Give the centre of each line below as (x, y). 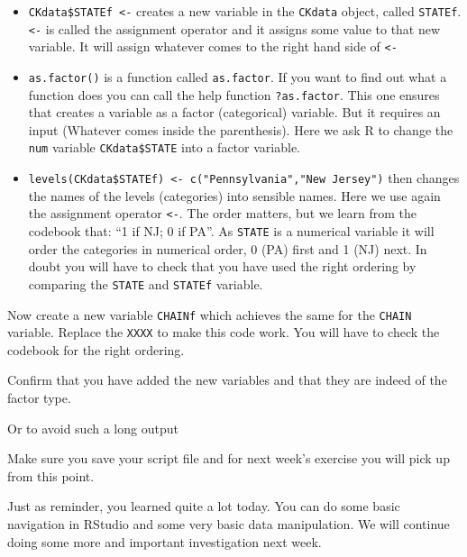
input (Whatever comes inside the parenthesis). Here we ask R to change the (241, 129)
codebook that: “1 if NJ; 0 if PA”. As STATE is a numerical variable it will (231, 231)
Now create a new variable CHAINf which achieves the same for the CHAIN (210, 314)
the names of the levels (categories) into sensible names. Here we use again (234, 195)
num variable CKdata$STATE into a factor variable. (164, 147)
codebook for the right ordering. (96, 349)
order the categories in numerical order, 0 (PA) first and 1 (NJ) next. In (228, 248)
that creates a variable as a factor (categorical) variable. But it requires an (234, 112)
